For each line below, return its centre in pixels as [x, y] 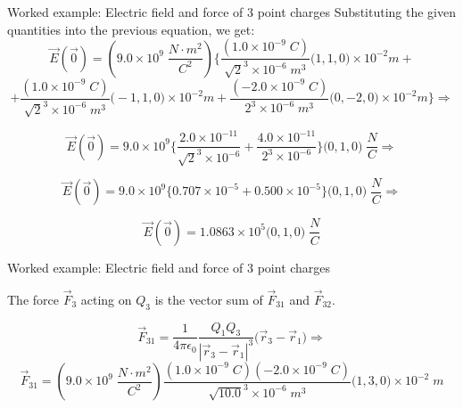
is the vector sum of [209, 299]
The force [33, 299]
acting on [106, 299]
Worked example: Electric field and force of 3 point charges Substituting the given [231, 12]
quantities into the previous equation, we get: [131, 29]
